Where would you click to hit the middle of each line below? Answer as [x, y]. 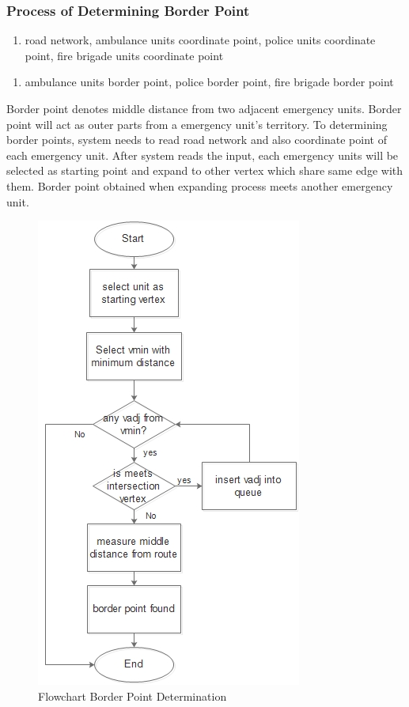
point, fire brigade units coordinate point [124, 55]
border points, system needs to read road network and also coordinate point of [197, 140]
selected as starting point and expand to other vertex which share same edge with [205, 170]
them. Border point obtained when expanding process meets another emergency [200, 185]
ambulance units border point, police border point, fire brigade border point [209, 82]
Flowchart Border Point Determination [133, 696]
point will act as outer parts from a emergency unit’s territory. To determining [197, 124]
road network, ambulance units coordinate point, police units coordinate [200, 40]
